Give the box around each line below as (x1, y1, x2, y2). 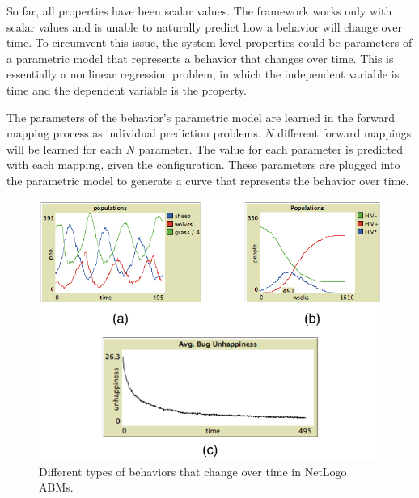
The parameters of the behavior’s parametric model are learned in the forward (6, 108, 396, 125)
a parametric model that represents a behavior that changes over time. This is (6, 49, 394, 66)
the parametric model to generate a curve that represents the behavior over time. (6, 171, 409, 188)
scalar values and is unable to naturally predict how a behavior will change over (6, 18, 402, 35)
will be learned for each (6, 140, 122, 157)
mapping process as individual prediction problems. (6, 124, 261, 141)
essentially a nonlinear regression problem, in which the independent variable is (6, 65, 400, 82)
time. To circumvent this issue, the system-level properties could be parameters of (6, 34, 413, 51)
